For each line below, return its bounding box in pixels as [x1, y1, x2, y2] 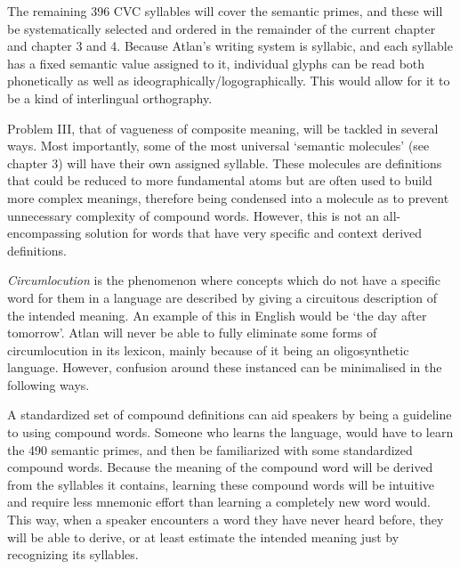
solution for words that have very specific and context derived [85, 224, 423, 242]
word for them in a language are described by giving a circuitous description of [7, 288, 438, 306]
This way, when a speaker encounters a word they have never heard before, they [7, 510, 444, 529]
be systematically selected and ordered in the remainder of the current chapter [7, 19, 436, 37]
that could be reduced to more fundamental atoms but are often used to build [7, 171, 432, 190]
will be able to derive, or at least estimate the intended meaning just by [7, 527, 399, 546]
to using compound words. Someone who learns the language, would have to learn [7, 423, 454, 442]
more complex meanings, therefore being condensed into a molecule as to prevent [7, 188, 449, 207]
